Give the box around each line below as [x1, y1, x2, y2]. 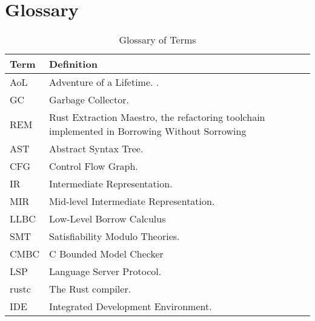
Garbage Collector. [49, 92, 129, 107]
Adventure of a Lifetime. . [49, 75, 159, 89]
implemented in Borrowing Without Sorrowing [49, 124, 247, 138]
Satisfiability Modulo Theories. [49, 229, 180, 244]
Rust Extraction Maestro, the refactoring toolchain [49, 110, 265, 125]
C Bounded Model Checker [49, 247, 164, 261]
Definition [49, 57, 98, 71]
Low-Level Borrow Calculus [49, 212, 166, 226]
